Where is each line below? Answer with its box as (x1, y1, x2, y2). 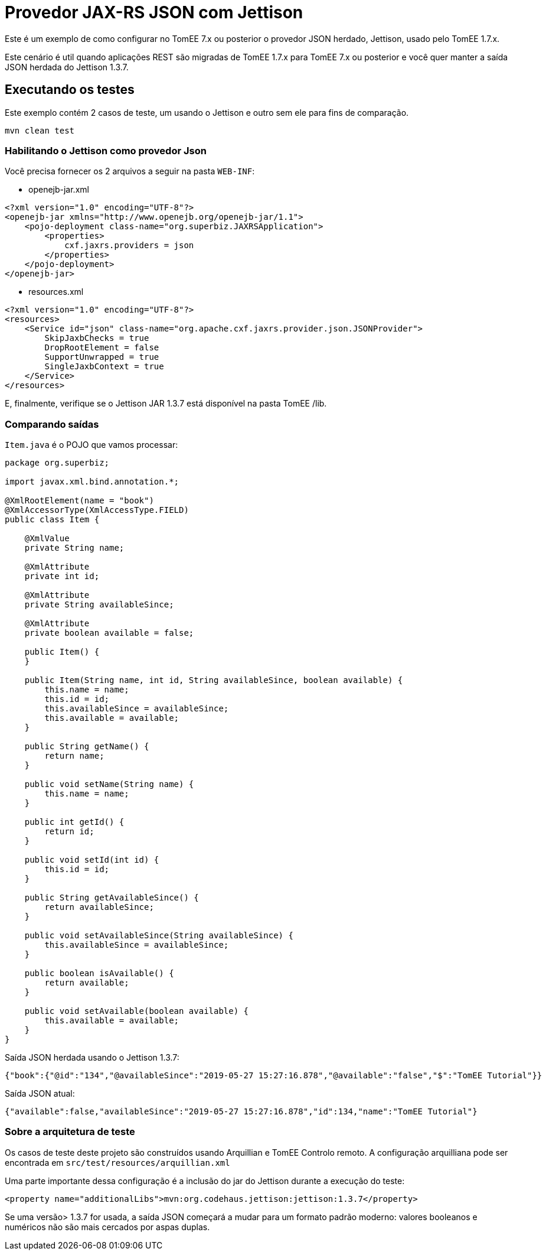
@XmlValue (24, 534, 70, 544)
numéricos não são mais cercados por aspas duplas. (5, 1221, 210, 1232)
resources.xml (28, 287, 84, 297)
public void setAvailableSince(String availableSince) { (24, 931, 293, 941)
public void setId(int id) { (24, 855, 159, 865)
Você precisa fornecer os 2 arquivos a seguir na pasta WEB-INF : (5, 166, 255, 177)
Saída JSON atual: (5, 1088, 75, 1099)
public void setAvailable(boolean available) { (24, 1006, 249, 1016)
